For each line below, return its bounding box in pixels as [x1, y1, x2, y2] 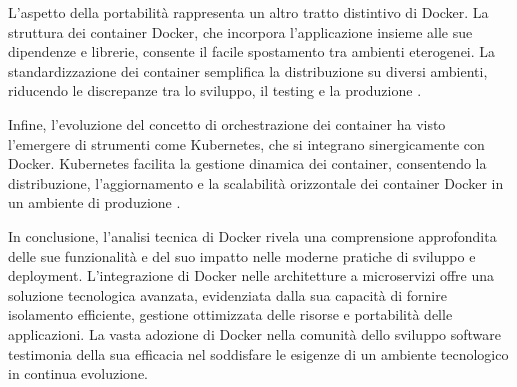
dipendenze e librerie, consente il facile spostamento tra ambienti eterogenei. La [8, 41, 496, 62]
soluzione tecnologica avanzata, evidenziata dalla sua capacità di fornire [8, 284, 447, 305]
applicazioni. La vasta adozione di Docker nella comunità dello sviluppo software [8, 323, 502, 344]
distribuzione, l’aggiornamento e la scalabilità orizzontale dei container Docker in [8, 172, 504, 193]
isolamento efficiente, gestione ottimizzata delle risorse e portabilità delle [8, 304, 453, 325]
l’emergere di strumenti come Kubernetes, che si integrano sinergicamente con [8, 133, 485, 154]
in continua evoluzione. [8, 363, 149, 384]
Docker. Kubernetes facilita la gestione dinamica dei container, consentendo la [8, 153, 487, 174]
